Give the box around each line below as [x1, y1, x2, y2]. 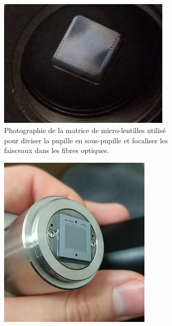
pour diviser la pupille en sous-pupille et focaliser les [4, 135, 168, 145]
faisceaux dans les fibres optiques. [4, 145, 109, 156]
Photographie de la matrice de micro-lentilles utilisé [4, 125, 166, 136]
